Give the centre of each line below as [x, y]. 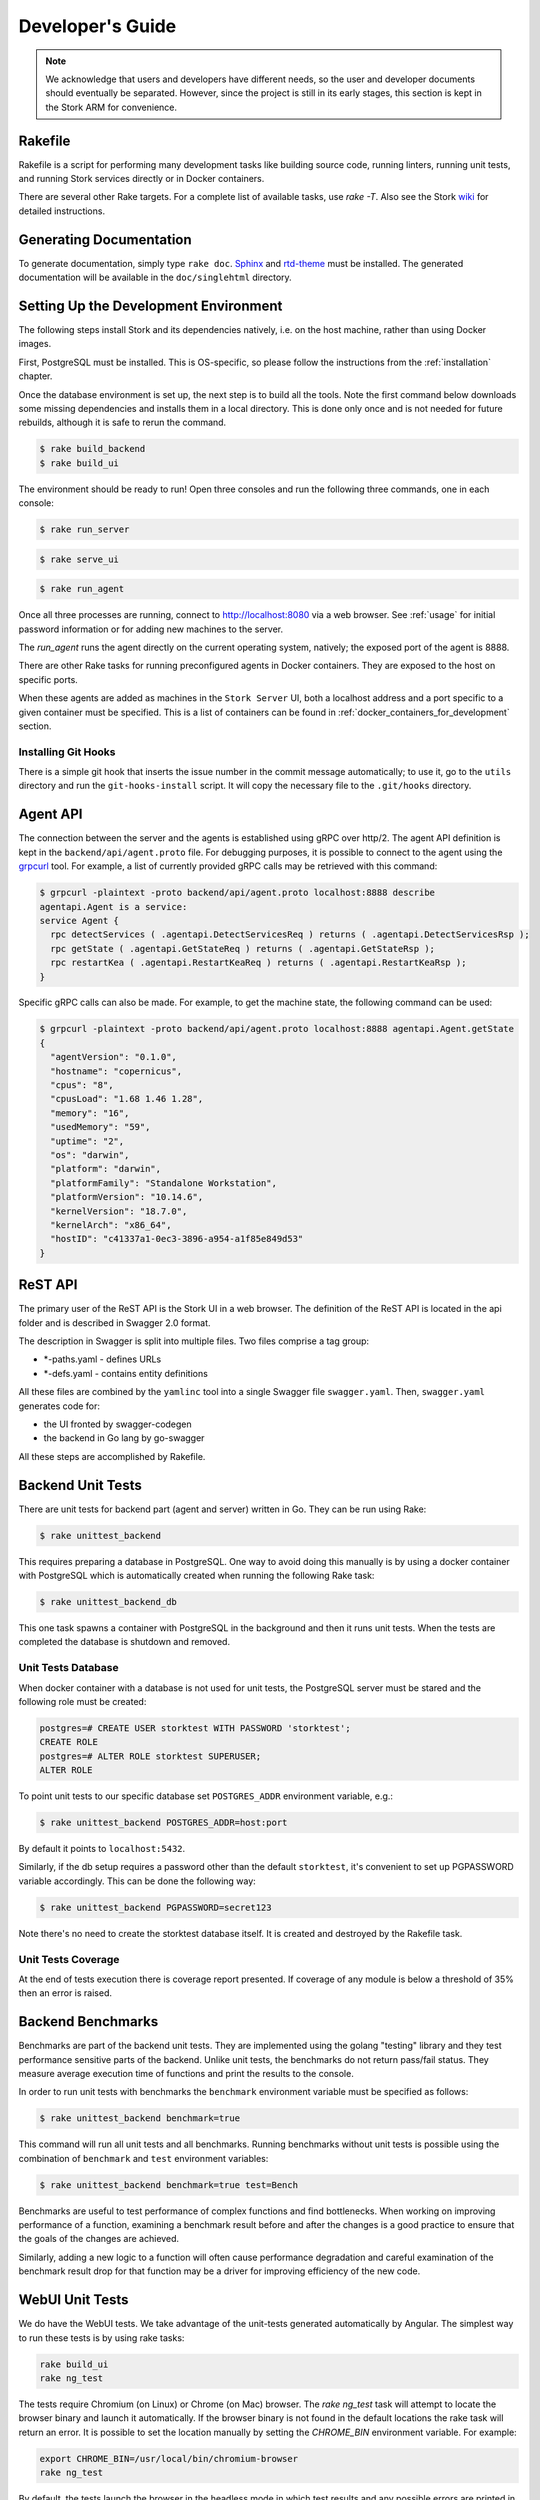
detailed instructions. [61, 211]
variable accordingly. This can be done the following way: [137, 1881]
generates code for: [59, 1406]
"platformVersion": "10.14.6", [127, 1197]
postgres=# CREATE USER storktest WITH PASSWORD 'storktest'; [195, 1728]
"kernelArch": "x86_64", [111, 1224]
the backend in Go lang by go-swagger [124, 1438]
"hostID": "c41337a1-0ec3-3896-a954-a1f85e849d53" [177, 1239]
